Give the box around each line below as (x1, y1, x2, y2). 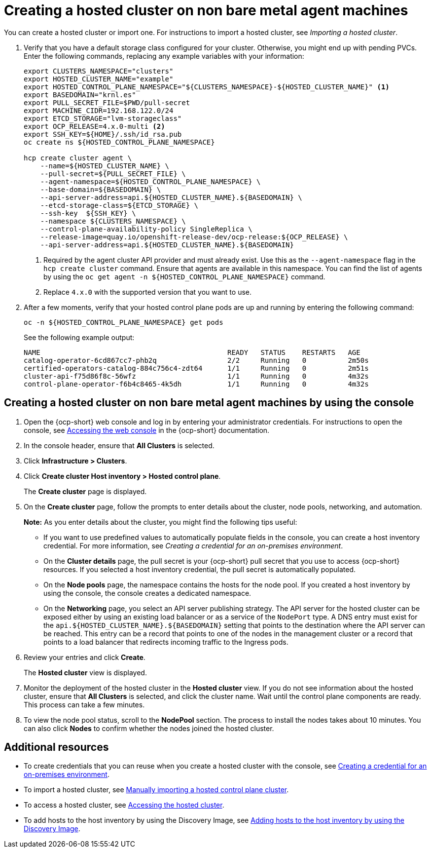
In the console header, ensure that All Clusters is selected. (24, 441, 215, 450)
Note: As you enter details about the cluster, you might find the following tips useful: (24, 517, 297, 526)
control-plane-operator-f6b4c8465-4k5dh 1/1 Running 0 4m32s (24, 380, 369, 388)
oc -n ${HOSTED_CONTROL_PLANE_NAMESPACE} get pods (24, 318, 223, 326)
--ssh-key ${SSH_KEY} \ (40, 209, 136, 217)
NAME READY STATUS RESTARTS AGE (24, 348, 360, 356)
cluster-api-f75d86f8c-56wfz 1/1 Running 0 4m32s (24, 372, 369, 380)
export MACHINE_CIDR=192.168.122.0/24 (24, 106, 174, 115)
